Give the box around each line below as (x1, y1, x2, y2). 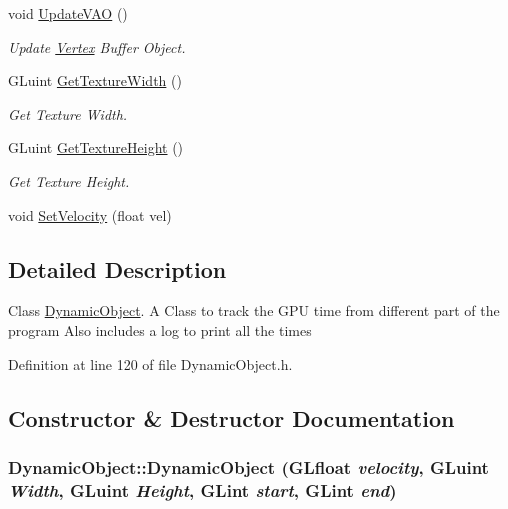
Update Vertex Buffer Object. (8, 36, 186, 57)
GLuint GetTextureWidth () (8, 70, 182, 91)
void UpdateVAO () (8, 3, 128, 23)
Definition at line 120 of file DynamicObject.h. (8, 353, 293, 374)
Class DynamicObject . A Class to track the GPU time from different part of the (8, 300, 500, 321)
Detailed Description (8, 253, 227, 284)
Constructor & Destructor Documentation (8, 402, 455, 433)
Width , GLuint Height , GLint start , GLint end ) (8, 477, 397, 502)
